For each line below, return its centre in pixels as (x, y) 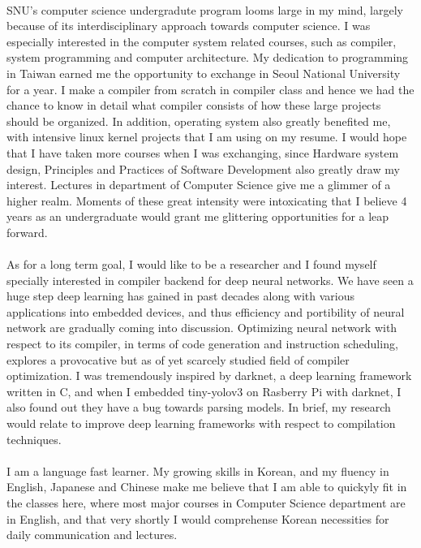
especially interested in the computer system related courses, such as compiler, (202, 41)
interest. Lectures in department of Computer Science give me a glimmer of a (199, 185)
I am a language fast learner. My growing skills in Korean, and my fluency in (198, 470)
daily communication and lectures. (92, 535)
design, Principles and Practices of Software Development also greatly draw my (203, 168)
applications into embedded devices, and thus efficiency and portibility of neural (206, 311)
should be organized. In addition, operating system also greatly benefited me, (199, 121)
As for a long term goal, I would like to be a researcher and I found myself (191, 264)
